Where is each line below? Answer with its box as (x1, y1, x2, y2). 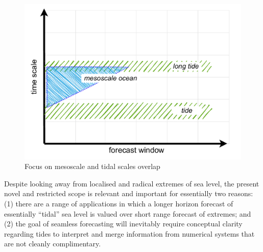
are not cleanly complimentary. (4, 238, 101, 249)
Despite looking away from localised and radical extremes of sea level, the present (4, 178, 259, 188)
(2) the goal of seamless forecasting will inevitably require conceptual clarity (4, 218, 243, 229)
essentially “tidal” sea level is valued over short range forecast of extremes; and (4, 208, 251, 219)
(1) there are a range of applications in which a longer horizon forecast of (4, 198, 233, 209)
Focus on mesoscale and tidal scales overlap (25, 161, 160, 172)
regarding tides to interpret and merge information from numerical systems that (4, 228, 255, 239)
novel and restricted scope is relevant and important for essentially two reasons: (4, 188, 253, 199)
